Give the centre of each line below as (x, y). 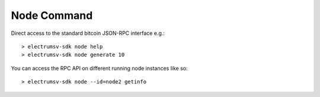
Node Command (52, 15)
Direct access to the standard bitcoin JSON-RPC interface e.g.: (88, 33)
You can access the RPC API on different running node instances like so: (99, 68)
